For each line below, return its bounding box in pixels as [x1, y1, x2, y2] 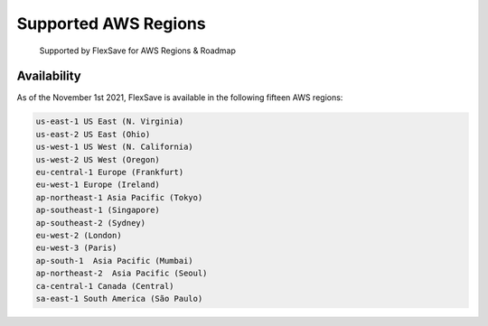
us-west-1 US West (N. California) [35, 142, 193, 153]
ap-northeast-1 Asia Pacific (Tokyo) [35, 192, 203, 202]
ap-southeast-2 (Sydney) [35, 218, 146, 228]
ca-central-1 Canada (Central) [35, 281, 175, 291]
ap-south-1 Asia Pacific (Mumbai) [35, 256, 193, 265]
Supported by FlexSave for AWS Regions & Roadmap [39, 45, 237, 56]
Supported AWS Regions [16, 14, 207, 33]
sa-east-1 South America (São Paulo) [35, 293, 203, 303]
